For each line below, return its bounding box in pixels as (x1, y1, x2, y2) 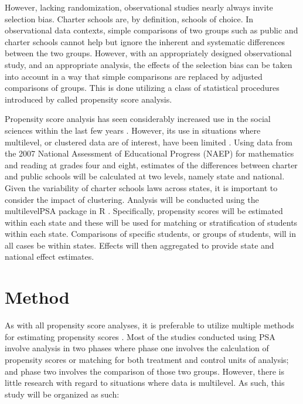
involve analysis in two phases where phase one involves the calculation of (5, 342, 269, 354)
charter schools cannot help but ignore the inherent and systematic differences (5, 35, 285, 47)
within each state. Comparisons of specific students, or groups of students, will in (5, 228, 297, 240)
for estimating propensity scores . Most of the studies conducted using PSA (5, 330, 275, 342)
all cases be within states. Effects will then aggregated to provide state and (5, 239, 274, 251)
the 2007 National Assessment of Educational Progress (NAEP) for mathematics (5, 147, 294, 159)
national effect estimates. (5, 250, 94, 263)
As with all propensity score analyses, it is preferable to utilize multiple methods (5, 319, 294, 331)
